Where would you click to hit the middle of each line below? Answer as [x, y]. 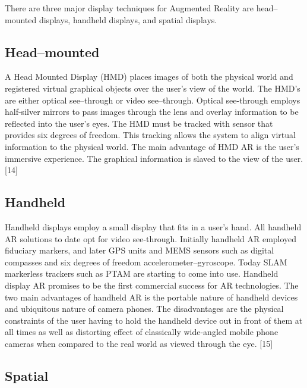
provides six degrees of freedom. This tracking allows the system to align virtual [150, 135]
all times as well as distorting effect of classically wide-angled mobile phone [142, 332]
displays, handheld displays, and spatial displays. [128, 19]
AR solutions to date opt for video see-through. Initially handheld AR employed [151, 238]
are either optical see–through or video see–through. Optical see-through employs [153, 100]
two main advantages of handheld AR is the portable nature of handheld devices [151, 297]
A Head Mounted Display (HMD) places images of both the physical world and [149, 76]
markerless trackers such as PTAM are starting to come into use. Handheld [142, 273]
